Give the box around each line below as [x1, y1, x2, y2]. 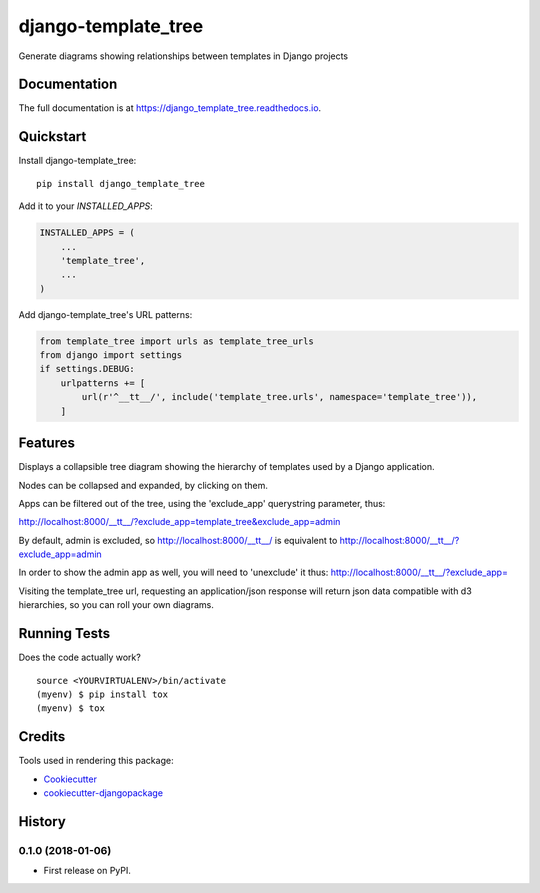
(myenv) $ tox [36, 703, 105, 714]
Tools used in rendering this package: [18, 755, 174, 767]
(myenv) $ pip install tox [36, 688, 169, 700]
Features [18, 435, 75, 452]
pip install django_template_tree [36, 178, 205, 189]
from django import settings [39, 350, 183, 361]
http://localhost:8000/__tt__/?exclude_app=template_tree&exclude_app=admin [18, 516, 341, 528]
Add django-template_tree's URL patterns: [18, 308, 193, 320]
